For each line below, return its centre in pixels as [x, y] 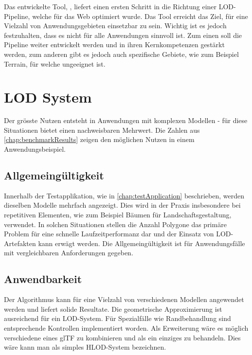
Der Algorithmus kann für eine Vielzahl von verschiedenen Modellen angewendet [124, 299]
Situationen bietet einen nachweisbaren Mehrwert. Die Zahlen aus [102, 130]
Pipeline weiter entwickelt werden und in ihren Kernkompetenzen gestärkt [114, 44]
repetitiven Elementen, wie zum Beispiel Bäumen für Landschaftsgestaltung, [118, 215]
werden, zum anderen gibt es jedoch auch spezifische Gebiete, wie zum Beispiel [121, 54]
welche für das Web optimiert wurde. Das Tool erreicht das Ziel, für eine [140, 16]
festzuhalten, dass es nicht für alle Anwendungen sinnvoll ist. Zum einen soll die [123, 35]
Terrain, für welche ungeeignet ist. [55, 63]
